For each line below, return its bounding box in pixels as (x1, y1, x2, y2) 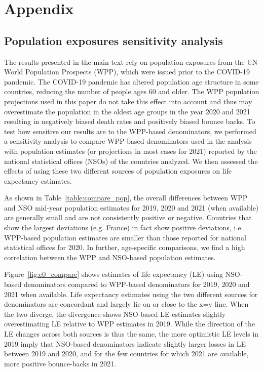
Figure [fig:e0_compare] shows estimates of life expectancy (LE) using (4, 269, 223, 279)
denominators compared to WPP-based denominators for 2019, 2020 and (23, 279, 250, 290)
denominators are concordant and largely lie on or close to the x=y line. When (4, 299, 249, 309)
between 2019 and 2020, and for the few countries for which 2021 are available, (4, 348, 249, 359)
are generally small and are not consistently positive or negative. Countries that (4, 212, 252, 223)
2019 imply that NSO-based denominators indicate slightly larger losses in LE (4, 338, 246, 349)
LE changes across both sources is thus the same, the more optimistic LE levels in (4, 328, 259, 339)
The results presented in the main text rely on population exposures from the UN (4, 56, 258, 67)
